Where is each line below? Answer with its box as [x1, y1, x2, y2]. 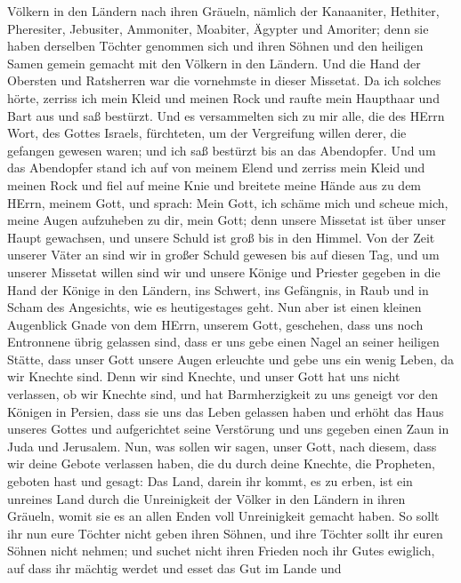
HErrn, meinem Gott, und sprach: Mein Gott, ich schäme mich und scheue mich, [7, 193, 449, 212]
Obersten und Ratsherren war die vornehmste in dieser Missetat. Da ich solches [7, 71, 441, 90]
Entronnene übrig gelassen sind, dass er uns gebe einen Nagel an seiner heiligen [7, 332, 440, 351]
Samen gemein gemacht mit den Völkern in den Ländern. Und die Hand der [7, 53, 421, 72]
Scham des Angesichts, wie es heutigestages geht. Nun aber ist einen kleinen [7, 298, 422, 316]
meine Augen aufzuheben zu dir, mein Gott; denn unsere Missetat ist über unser [7, 211, 446, 229]
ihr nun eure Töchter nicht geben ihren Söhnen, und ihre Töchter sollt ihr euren [7, 523, 443, 542]
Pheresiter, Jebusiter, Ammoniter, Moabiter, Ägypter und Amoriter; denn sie [7, 19, 429, 37]
